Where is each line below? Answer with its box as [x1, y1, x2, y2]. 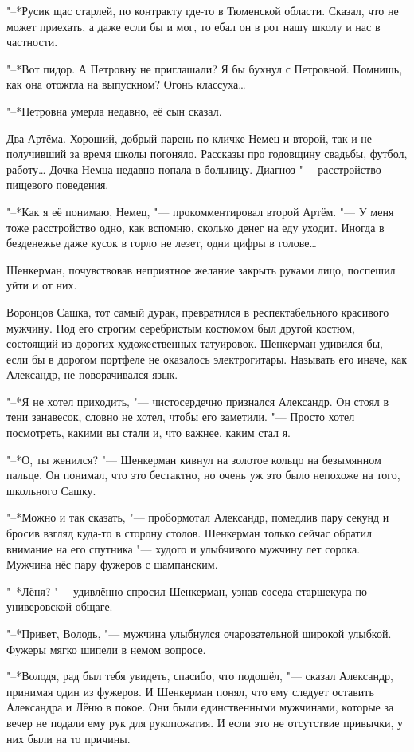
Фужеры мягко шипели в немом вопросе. [6, 640, 206, 657]
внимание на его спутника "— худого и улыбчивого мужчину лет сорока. [6, 540, 361, 557]
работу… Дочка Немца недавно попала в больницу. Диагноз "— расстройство [6, 160, 381, 177]
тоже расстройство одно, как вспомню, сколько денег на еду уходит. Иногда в [6, 219, 385, 235]
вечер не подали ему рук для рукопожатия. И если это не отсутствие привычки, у [6, 714, 404, 730]
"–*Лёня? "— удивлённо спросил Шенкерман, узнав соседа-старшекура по [6, 582, 367, 599]
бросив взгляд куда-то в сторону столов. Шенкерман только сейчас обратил [6, 525, 372, 541]
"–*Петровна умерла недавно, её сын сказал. [6, 102, 222, 119]
